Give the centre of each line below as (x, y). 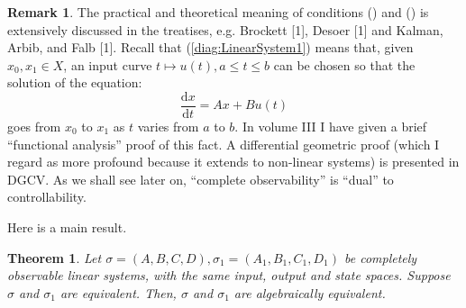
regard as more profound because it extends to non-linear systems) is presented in (233, 162)
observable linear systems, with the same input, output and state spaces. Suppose (229, 275)
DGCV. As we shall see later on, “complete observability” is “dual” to (201, 179)
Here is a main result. (67, 227)
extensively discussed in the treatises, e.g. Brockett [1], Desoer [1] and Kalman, (225, 29)
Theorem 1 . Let (55, 257)
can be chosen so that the (344, 64)
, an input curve (108, 64)
